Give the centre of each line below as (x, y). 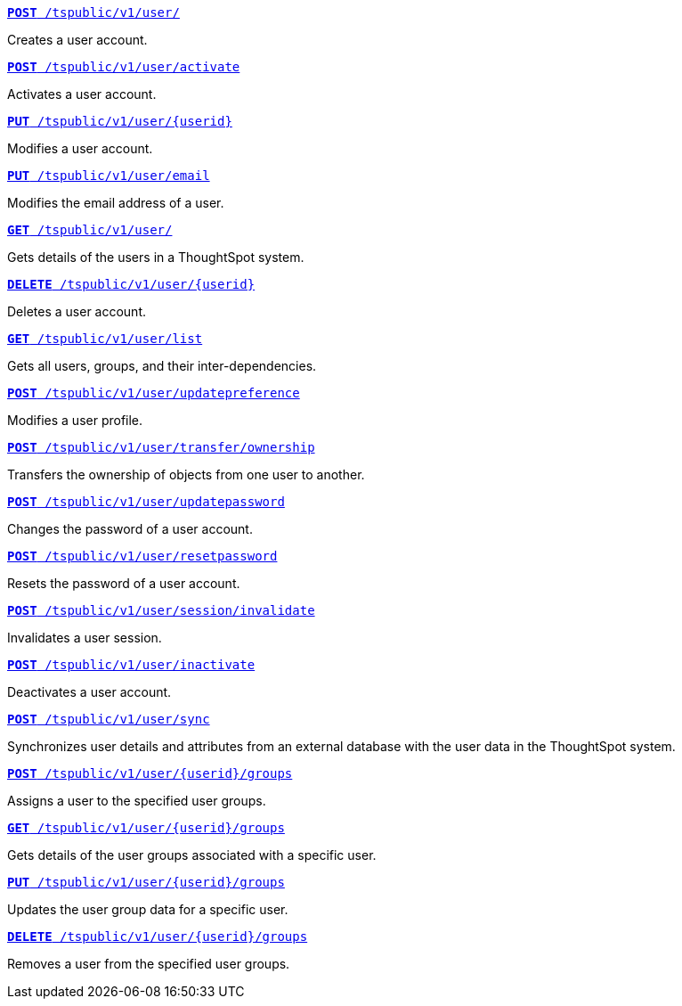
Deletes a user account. (77, 311)
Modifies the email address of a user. (116, 203)
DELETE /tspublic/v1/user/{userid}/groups (158, 936)
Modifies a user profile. (75, 420)
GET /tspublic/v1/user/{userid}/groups (146, 828)
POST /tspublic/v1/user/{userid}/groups (150, 773)
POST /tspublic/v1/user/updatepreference (154, 393)
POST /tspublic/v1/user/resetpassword (142, 556)
